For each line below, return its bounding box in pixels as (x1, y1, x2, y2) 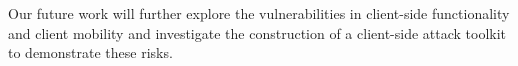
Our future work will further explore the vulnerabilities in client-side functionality (8, 3, 510, 23)
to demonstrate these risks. (8, 42, 173, 63)
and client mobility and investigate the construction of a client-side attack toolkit (8, 22, 507, 43)
